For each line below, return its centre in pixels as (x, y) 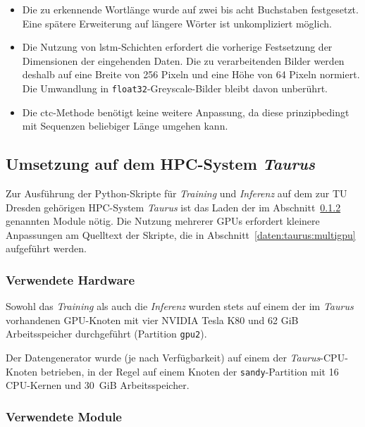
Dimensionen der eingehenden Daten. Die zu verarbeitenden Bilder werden (183, 60)
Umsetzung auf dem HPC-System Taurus (160, 164)
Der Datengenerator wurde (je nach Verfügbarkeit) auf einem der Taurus (163, 358)
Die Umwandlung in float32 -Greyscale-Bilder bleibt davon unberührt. (175, 88)
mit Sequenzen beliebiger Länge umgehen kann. (125, 126)
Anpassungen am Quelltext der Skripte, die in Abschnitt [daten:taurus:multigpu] (181, 234)
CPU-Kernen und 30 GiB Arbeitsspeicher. (98, 385)
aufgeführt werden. (46, 248)
